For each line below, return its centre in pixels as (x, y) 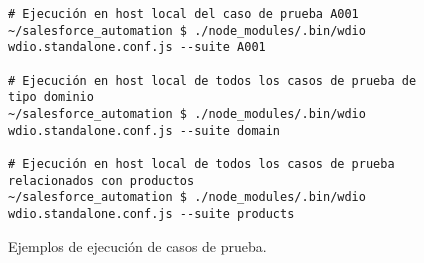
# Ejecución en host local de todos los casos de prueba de (212, 80)
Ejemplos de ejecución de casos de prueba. (137, 245)
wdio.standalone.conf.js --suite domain (144, 130)
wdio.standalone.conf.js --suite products (151, 213)
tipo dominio (51, 97)
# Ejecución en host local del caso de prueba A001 (183, 14)
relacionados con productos (101, 180)
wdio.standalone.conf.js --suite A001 (137, 47)
